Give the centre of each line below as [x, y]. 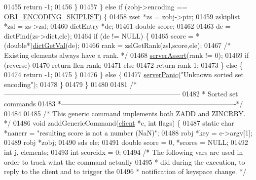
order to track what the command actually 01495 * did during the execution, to [125, 161]
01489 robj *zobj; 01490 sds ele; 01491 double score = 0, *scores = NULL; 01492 [126, 142]
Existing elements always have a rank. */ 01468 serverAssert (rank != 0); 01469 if [127, 55]
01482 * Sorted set [210, 94]
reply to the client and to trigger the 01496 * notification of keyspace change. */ [125, 171]
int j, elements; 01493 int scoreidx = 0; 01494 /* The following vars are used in [124, 152]
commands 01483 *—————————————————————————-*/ [124, 103]
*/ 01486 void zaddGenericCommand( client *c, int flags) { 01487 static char [119, 123]
